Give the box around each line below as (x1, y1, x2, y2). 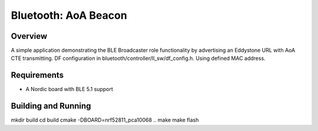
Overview (11, 31, 48, 41)
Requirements (11, 70, 64, 80)
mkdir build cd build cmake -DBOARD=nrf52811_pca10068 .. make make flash (11, 116, 199, 123)
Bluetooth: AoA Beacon (11, 9, 128, 22)
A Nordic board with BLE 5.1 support (25, 86, 113, 93)
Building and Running (11, 101, 91, 111)
